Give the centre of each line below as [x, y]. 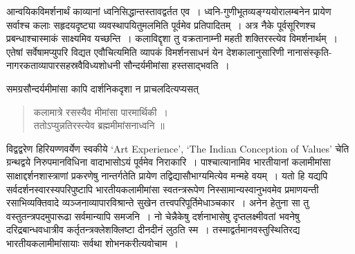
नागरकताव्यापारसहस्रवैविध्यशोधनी [63, 65]
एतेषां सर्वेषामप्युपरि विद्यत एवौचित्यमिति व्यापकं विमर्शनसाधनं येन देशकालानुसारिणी [145, 51]
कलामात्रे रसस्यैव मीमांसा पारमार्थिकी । [101, 111]
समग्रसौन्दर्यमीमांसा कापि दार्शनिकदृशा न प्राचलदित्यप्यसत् [102, 88]
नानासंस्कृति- [310, 51]
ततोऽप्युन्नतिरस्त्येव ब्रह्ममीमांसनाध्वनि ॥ [99, 125]
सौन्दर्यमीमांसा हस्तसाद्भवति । [176, 65]
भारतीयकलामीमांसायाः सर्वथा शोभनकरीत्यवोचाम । [92, 243]
